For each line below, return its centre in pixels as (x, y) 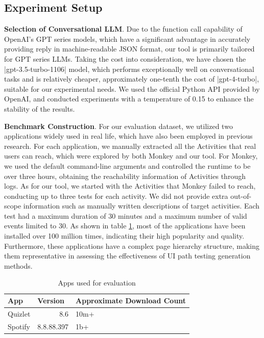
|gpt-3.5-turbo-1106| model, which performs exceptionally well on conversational (129, 69)
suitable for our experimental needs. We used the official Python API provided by (132, 88)
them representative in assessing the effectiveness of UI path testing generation (127, 256)
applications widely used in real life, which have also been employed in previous (128, 136)
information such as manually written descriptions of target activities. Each (141, 206)
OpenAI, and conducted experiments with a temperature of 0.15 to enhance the (129, 99)
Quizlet (19, 313)
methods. (18, 265)
